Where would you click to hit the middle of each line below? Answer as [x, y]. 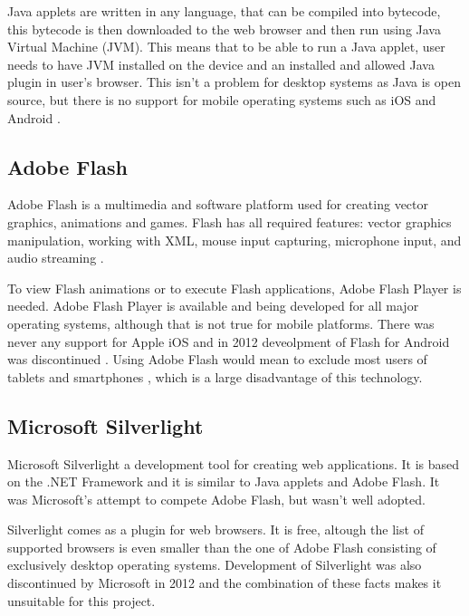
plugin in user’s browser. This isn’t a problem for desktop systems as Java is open [234, 82]
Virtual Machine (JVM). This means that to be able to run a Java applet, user [226, 47]
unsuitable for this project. [81, 600]
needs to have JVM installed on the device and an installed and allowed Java [221, 64]
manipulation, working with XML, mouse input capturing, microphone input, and [234, 240]
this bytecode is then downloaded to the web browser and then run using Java [224, 29]
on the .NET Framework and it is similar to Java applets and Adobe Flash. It [224, 481]
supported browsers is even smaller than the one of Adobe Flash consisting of [222, 547]
